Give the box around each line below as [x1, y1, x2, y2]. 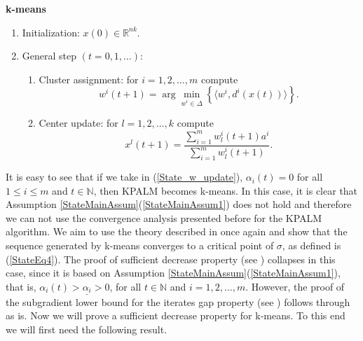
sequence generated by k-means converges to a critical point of [6, 238, 274, 253]
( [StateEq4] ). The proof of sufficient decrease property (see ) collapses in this [6, 251, 336, 266]
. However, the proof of [245, 279, 345, 293]
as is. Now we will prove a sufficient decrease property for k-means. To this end [6, 308, 345, 323]
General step [22, 48, 77, 63]
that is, [6, 279, 36, 293]
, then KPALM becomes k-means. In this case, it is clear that [93, 183, 358, 197]
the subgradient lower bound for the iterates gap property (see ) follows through [6, 294, 350, 309]
